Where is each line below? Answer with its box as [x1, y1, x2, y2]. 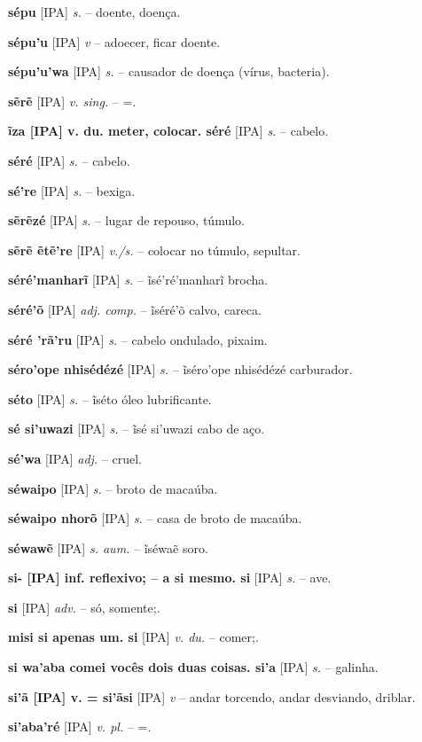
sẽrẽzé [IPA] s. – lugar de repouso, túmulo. [8, 211, 245, 230]
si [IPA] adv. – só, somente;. [8, 598, 160, 616]
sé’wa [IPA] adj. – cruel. [8, 449, 142, 467]
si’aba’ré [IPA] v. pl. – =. [8, 717, 152, 736]
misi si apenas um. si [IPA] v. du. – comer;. [8, 628, 259, 646]
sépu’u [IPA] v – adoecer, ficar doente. [8, 32, 221, 51]
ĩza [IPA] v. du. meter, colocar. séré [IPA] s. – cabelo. [8, 121, 329, 140]
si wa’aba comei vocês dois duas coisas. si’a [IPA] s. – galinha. [8, 658, 379, 676]
